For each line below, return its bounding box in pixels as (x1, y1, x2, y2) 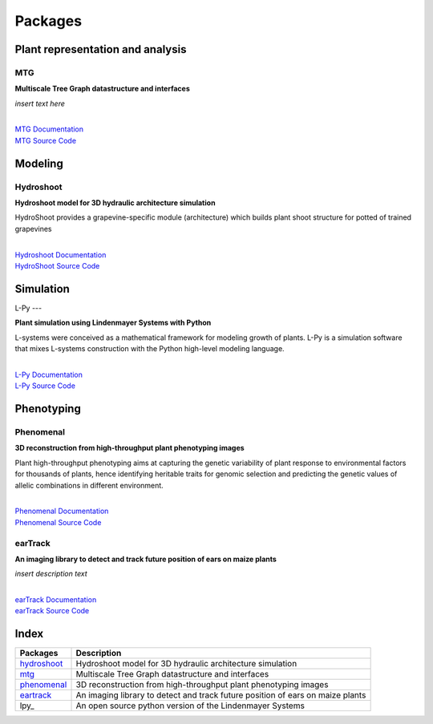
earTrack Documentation (14, 595, 97, 605)
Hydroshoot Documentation (14, 249, 107, 260)
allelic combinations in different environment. (14, 480, 164, 490)
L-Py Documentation (14, 370, 83, 379)
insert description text (14, 569, 87, 579)
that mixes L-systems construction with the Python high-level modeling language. (14, 344, 285, 354)
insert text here (14, 99, 66, 108)
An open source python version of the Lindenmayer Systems (75, 700, 305, 711)
